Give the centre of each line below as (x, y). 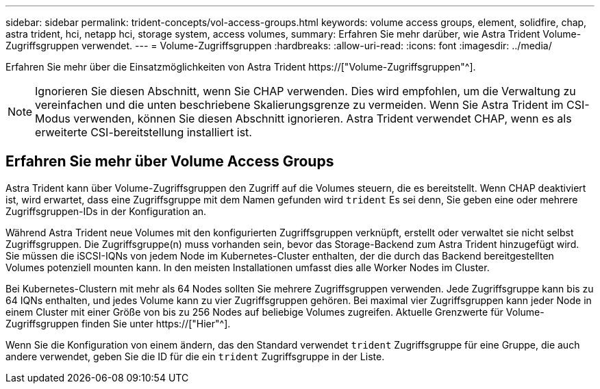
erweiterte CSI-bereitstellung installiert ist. (143, 132)
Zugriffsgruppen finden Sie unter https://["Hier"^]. (118, 323)
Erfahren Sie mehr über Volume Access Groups (170, 162)
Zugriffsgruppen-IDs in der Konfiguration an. (106, 211)
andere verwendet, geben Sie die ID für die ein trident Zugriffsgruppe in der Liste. (195, 356)
